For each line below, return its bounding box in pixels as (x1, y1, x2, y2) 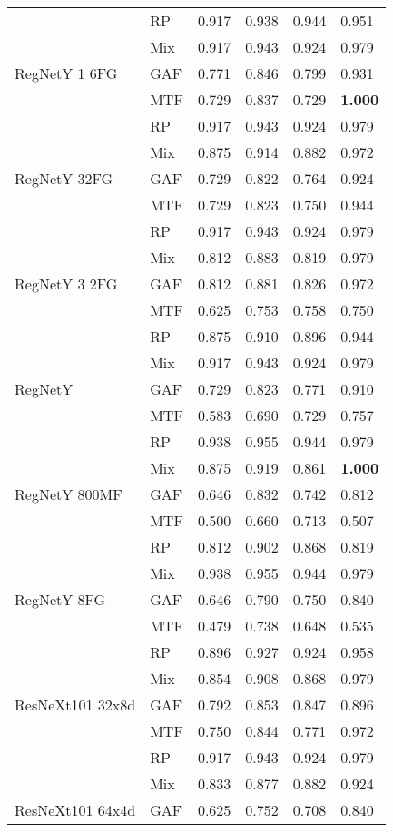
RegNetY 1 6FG (15, 63, 118, 83)
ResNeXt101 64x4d (15, 799, 136, 820)
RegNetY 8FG (15, 589, 106, 610)
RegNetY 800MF (15, 484, 123, 504)
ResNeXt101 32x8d (15, 694, 136, 715)
